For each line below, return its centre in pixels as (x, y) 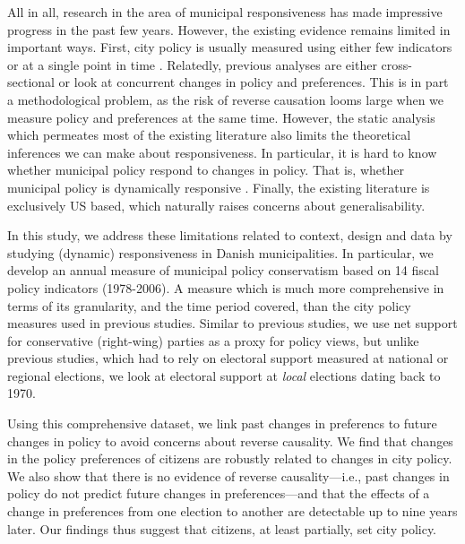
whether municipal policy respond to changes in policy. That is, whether (206, 170)
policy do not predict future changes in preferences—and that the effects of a (219, 493)
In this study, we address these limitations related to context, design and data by (230, 235)
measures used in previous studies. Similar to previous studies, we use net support (232, 323)
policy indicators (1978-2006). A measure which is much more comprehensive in (226, 287)
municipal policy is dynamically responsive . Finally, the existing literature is (219, 187)
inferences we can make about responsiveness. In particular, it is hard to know (222, 152)
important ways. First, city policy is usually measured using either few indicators (230, 47)
